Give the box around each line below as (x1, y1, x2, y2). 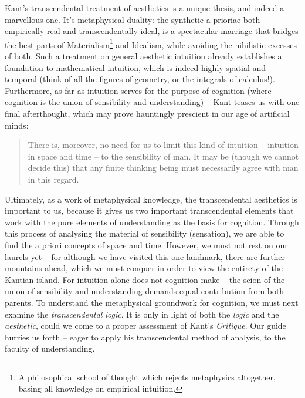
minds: (5, 119, 29, 131)
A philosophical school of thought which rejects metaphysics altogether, (18, 370, 276, 383)
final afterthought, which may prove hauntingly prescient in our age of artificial (5, 107, 290, 119)
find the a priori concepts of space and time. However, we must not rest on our (5, 238, 288, 251)
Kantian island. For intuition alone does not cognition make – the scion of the (5, 273, 285, 285)
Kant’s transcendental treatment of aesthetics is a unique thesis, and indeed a (5, 2, 284, 14)
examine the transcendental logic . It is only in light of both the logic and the (5, 308, 279, 320)
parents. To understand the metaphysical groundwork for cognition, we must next (5, 296, 299, 308)
